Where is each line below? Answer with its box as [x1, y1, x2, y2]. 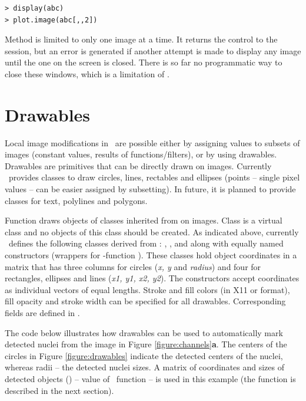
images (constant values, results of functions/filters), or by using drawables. [5, 148, 277, 160]
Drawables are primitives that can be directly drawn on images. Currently [5, 159, 272, 172]
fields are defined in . [5, 307, 80, 318]
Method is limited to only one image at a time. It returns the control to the [5, 33, 278, 45]
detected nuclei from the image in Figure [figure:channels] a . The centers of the [5, 338, 287, 350]
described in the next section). [5, 384, 114, 396]
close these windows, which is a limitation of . [5, 67, 169, 80]
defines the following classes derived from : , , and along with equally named [8, 237, 284, 249]
